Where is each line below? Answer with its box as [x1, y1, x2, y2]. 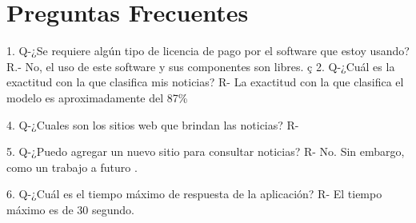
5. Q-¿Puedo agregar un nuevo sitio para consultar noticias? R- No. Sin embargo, [6, 143, 405, 160]
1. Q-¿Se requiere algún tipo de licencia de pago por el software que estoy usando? [6, 42, 410, 59]
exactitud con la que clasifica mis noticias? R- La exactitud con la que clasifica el [6, 74, 404, 90]
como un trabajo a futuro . [6, 158, 138, 175]
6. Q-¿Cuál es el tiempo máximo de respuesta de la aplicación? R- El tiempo [6, 185, 382, 202]
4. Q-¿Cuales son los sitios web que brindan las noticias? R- [6, 116, 299, 133]
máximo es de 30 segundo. [6, 201, 134, 217]
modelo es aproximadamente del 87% [6, 89, 188, 106]
